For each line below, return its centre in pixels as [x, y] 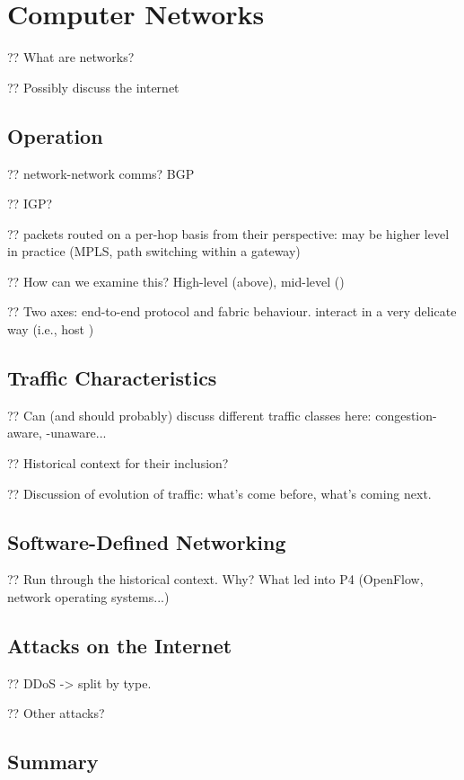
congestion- [406, 415]
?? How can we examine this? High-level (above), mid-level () [176, 281]
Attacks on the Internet [120, 646]
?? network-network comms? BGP [101, 173]
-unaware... [76, 433]
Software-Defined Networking [147, 541]
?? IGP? [30, 204]
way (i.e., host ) [51, 329]
